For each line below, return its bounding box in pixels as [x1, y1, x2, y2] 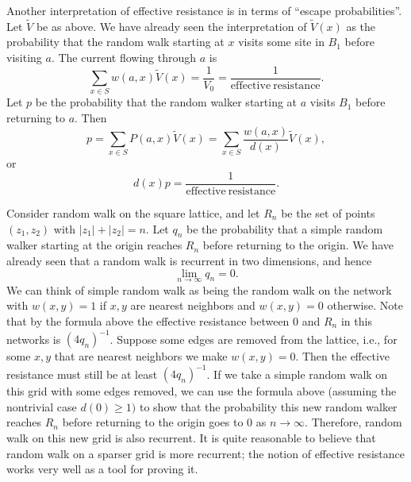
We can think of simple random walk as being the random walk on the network [6, 281, 392, 298]
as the [346, 17, 376, 34]
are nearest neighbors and [130, 297, 255, 314]
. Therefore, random [305, 414, 402, 430]
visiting [6, 49, 42, 65]
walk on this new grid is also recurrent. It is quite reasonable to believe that [6, 429, 376, 445]
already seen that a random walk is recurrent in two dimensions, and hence [6, 253, 372, 269]
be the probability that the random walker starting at [35, 94, 298, 110]
